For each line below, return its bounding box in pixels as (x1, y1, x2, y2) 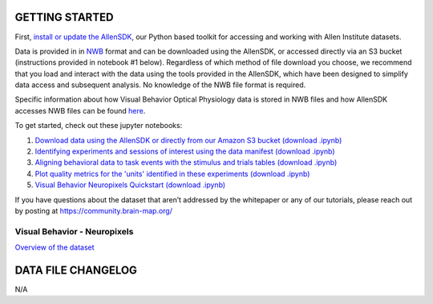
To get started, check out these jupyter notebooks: (14, 121, 183, 130)
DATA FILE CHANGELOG (14, 263, 138, 277)
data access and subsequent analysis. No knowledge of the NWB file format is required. (14, 80, 306, 90)
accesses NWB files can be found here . (14, 106, 146, 115)
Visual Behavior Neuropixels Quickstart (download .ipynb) (34, 180, 226, 190)
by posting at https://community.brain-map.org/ (14, 206, 172, 215)
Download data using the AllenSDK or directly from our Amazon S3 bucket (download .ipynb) (34, 135, 342, 145)
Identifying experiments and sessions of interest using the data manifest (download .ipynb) (34, 146, 336, 156)
